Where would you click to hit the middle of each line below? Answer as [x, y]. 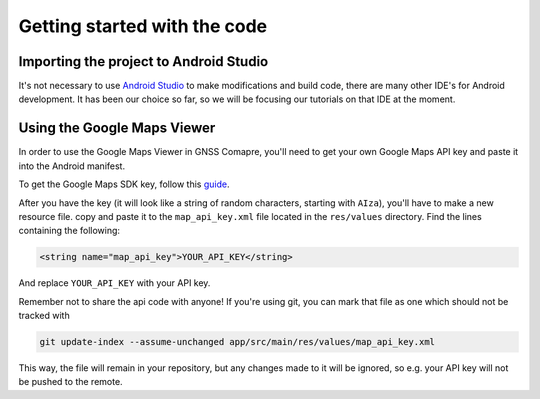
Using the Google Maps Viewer [117, 128]
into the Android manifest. [71, 166]
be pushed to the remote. [71, 382]
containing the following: [69, 231]
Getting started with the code [143, 26]
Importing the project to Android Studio [143, 61]
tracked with [44, 316]
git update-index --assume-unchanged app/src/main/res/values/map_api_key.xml [237, 342]
